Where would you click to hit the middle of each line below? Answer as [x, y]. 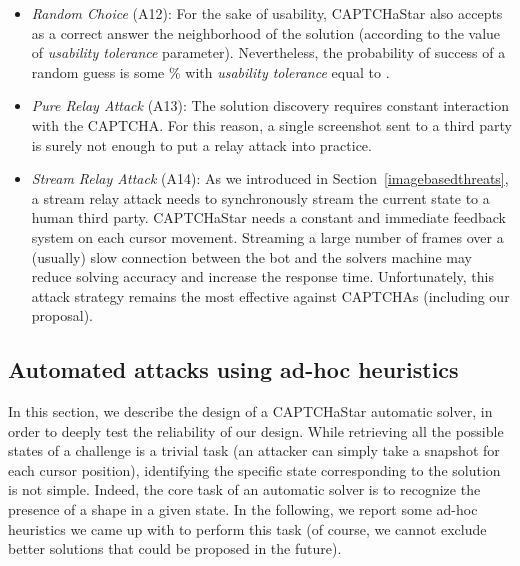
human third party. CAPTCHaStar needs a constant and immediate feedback [268, 217]
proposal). [62, 315]
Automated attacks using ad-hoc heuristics [233, 369]
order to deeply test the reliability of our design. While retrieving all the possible [256, 430]
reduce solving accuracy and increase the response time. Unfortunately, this [262, 276]
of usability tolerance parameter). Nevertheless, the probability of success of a [268, 52]
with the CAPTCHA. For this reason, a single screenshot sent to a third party [271, 124]
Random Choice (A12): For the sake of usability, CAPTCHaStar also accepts [267, 13]
